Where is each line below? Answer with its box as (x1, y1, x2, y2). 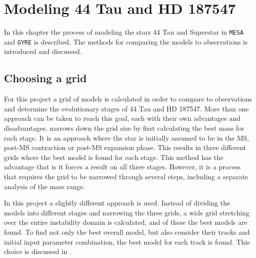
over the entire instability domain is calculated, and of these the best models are (4, 217, 248, 227)
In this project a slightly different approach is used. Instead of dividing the (4, 198, 230, 208)
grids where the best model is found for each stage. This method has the (4, 152, 223, 162)
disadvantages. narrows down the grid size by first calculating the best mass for (4, 123, 245, 133)
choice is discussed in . (4, 246, 72, 257)
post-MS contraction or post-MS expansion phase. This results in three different (4, 142, 246, 153)
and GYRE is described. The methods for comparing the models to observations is (4, 36, 248, 47)
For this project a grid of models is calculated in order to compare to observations (4, 94, 253, 104)
